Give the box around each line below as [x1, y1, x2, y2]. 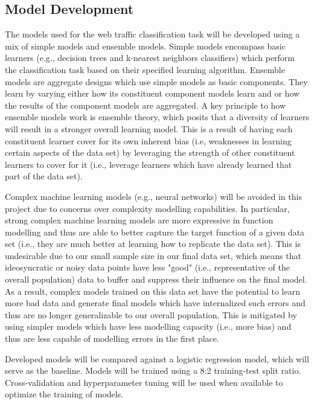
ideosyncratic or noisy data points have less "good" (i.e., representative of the [5, 261, 290, 274]
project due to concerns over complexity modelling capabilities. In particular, [5, 202, 290, 214]
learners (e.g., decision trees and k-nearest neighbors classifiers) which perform [5, 51, 295, 64]
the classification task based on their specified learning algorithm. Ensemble [5, 63, 285, 75]
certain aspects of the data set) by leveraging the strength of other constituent [5, 146, 295, 159]
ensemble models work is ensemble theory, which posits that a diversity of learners [5, 111, 309, 123]
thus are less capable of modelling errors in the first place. [5, 332, 219, 345]
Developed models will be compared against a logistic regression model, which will [5, 352, 309, 365]
